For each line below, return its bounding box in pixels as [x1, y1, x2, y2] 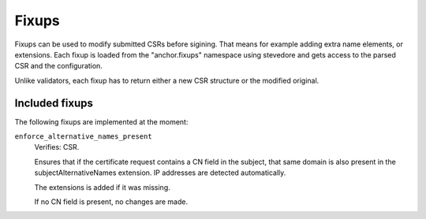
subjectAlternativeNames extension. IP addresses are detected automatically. [34, 168, 286, 177]
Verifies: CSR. [34, 143, 80, 152]
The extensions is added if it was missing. [34, 182, 171, 192]
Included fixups [14, 96, 94, 109]
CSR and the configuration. [14, 61, 103, 71]
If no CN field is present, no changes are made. [34, 197, 189, 206]
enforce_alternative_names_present [14, 132, 153, 141]
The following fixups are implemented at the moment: [14, 117, 189, 126]
